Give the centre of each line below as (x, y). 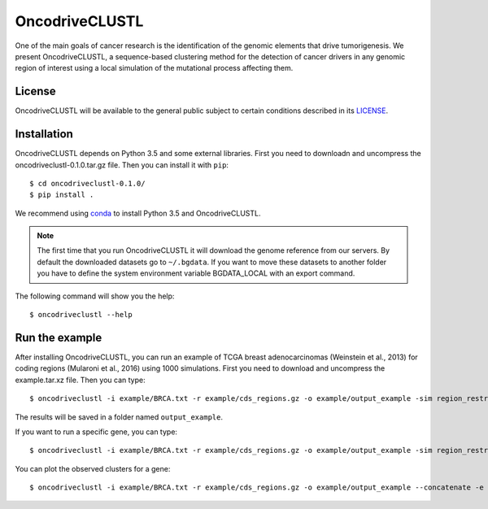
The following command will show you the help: (95, 296)
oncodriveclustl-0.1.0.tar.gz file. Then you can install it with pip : (122, 165)
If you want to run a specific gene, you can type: (96, 432)
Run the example (59, 337)
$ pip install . (62, 195)
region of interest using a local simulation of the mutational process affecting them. (154, 68)
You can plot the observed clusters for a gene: (93, 468)
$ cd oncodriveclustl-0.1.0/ (87, 183)
